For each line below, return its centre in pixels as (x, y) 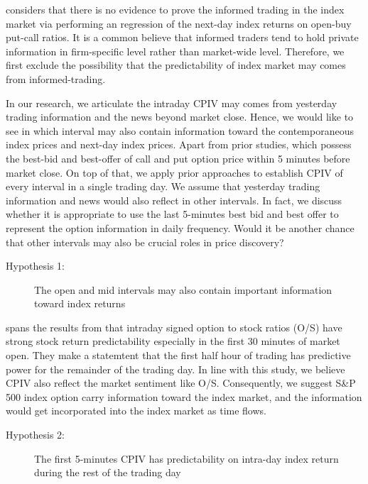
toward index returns (80, 303)
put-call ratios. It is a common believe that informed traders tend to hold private (182, 37)
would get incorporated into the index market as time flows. (136, 411)
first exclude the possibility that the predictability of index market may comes (176, 65)
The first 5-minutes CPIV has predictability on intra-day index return (186, 458)
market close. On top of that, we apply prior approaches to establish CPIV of (174, 172)
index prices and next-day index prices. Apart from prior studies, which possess (179, 144)
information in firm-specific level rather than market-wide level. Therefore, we (175, 51)
